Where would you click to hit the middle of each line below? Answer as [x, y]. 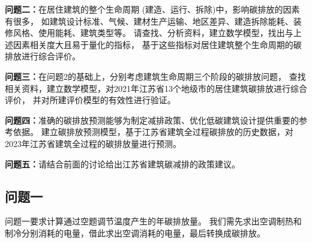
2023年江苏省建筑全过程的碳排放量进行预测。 [93, 143]
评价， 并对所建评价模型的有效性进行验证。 [90, 100]
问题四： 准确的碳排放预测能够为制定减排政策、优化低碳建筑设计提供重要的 [152, 120]
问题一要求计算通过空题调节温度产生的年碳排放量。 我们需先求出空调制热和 [153, 221]
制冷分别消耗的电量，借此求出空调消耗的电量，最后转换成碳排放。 [135, 232]
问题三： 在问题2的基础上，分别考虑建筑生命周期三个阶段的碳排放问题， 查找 [155, 76]
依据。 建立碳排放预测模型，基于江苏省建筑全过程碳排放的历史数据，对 [153, 132]
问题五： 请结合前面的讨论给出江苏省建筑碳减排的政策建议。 [122, 163]
